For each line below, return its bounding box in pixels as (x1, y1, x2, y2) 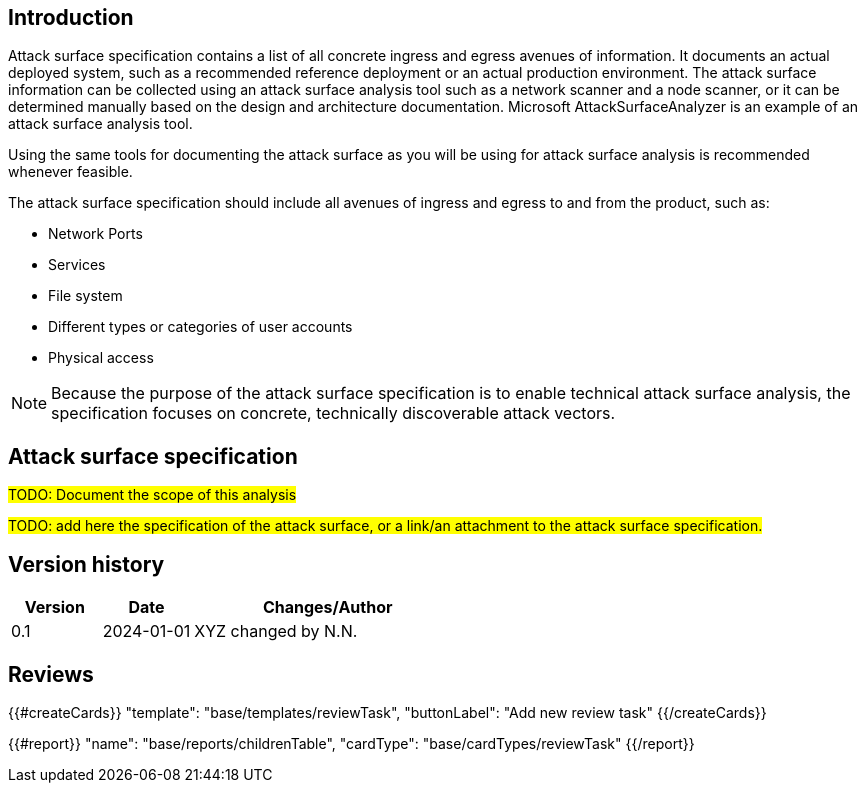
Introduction (8, 5, 134, 30)
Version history (8, 551, 165, 577)
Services (48, 256, 106, 274)
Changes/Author (262, 597, 393, 618)
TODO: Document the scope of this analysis (8, 486, 297, 504)
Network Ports (48, 225, 143, 243)
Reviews (8, 661, 94, 687)
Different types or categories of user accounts (48, 318, 353, 336)
